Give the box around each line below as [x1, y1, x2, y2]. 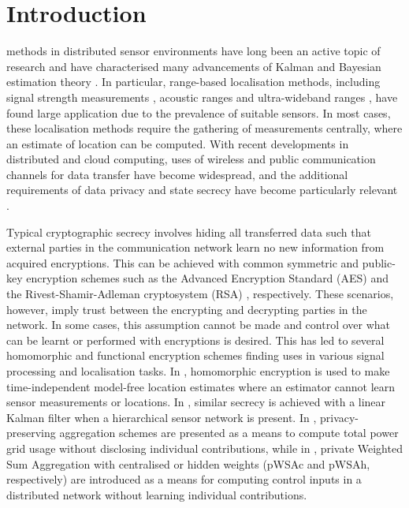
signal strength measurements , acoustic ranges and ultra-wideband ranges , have [6, 88, 398, 105]
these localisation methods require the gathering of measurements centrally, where [6, 120, 403, 136]
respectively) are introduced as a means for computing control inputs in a [6, 471, 362, 487]
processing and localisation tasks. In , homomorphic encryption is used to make [6, 363, 390, 379]
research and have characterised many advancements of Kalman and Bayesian [6, 58, 381, 74]
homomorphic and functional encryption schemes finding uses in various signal [6, 347, 385, 364]
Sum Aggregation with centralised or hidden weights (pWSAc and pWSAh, [6, 455, 370, 472]
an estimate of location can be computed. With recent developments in [6, 135, 349, 151]
